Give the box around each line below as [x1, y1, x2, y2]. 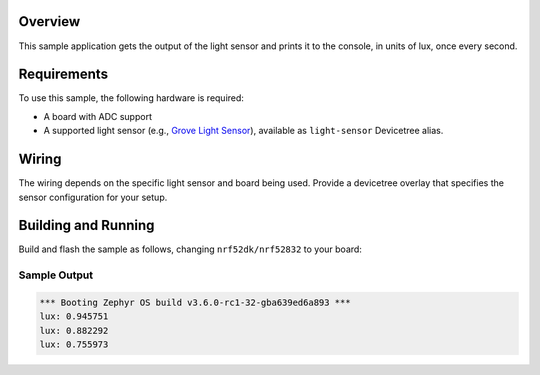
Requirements [18, 66, 109, 83]
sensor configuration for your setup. [18, 191, 168, 203]
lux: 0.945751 [39, 311, 109, 322]
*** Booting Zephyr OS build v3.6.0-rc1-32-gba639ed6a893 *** [39, 296, 351, 308]
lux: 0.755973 [39, 339, 109, 350]
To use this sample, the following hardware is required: [18, 92, 245, 104]
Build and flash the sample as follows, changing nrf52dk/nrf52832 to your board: [18, 243, 362, 255]
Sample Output [18, 268, 94, 282]
